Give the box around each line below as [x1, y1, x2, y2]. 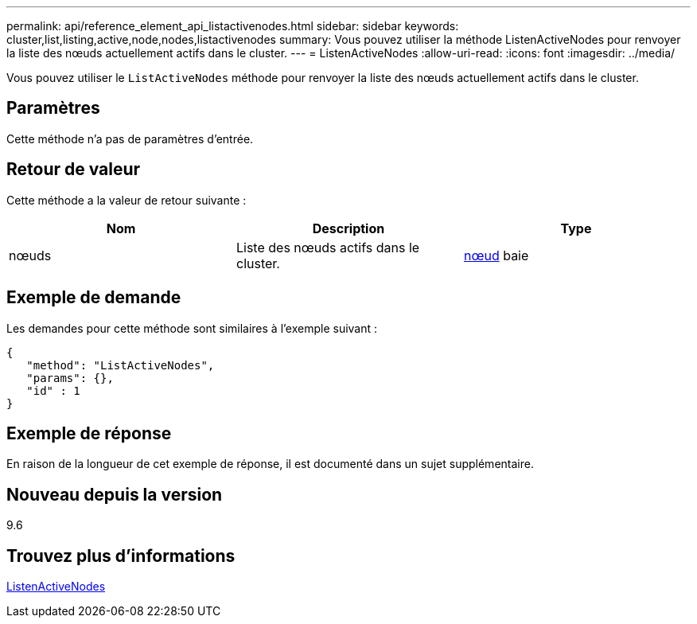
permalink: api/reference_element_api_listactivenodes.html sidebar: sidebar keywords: [6, 19, 459, 33]
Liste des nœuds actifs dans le [236, 239, 420, 255]
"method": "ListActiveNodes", [26, 358, 215, 372]
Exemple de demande [6, 287, 181, 308]
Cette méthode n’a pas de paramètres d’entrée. [6, 131, 254, 146]
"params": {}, [26, 371, 114, 384]
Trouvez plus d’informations [6, 545, 236, 566]
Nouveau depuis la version [6, 484, 223, 505]
